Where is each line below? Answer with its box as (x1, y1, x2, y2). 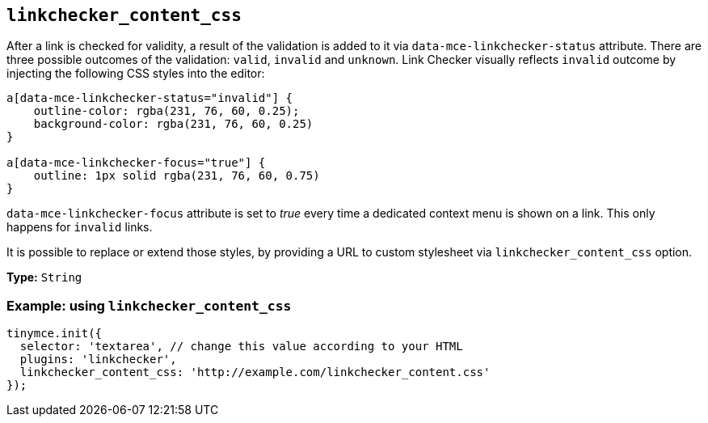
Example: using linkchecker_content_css (6, 297, 292, 314)
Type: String (6, 270, 82, 285)
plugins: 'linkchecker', (19, 353, 177, 366)
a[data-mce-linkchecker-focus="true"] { (6, 156, 266, 170)
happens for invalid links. (6, 220, 153, 235)
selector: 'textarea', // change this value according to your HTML (19, 340, 463, 353)
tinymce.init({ (6, 327, 103, 341)
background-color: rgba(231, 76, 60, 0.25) (33, 117, 314, 131)
